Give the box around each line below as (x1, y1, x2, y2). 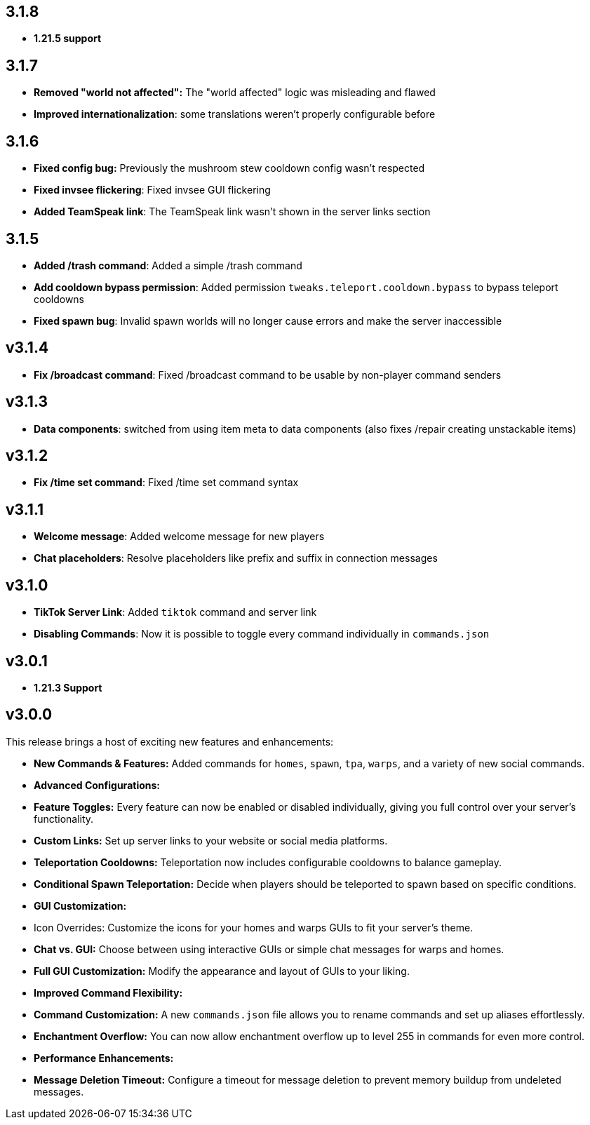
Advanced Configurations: (34, 779, 160, 791)
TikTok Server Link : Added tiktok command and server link (34, 606, 317, 619)
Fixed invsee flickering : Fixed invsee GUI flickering (34, 184, 271, 196)
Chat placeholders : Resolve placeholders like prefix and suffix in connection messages (34, 552, 438, 565)
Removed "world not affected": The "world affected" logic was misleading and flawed (34, 86, 436, 99)
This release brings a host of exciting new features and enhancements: (6, 735, 334, 748)
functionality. (34, 812, 94, 825)
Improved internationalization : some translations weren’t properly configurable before (34, 108, 436, 121)
